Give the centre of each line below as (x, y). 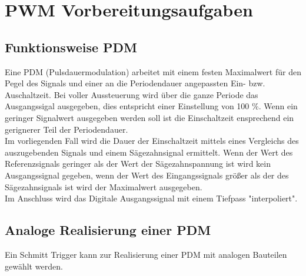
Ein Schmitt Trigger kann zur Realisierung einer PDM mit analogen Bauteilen (146, 254)
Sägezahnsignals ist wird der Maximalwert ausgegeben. (104, 186)
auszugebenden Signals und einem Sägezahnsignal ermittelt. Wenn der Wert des (149, 152)
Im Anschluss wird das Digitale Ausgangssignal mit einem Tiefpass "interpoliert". (151, 198)
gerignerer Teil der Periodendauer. (66, 129)
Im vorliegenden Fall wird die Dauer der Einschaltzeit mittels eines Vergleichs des (152, 141)
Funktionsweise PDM (71, 47)
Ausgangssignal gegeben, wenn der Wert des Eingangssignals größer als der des (147, 175)
